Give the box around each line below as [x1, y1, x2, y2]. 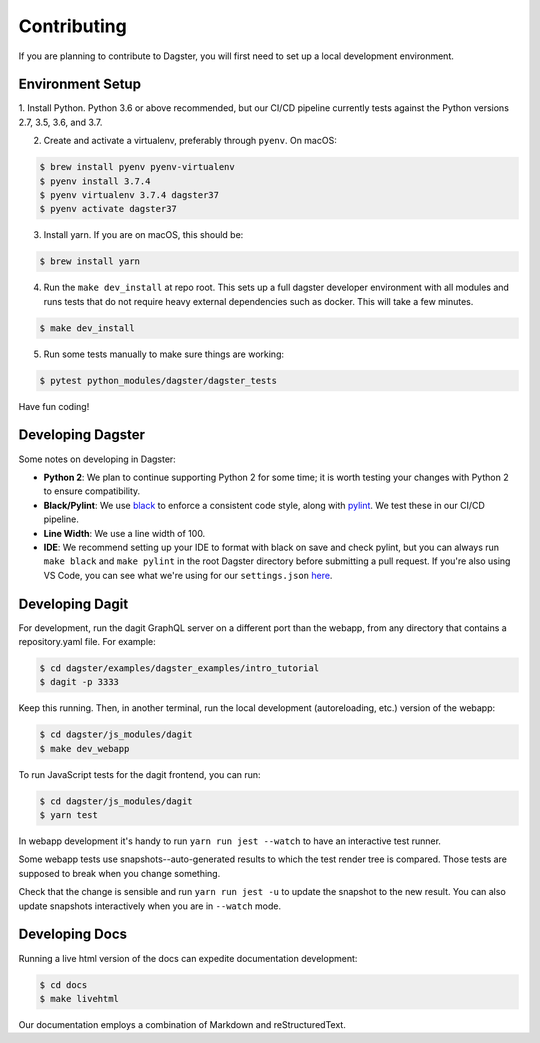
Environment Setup [18, 76, 142, 93]
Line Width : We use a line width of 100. [43, 527, 206, 539]
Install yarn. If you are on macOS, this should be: [43, 229, 244, 241]
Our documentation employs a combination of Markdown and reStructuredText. [18, 1018, 347, 1030]
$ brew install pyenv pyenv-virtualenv [39, 161, 235, 173]
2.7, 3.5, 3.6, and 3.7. [18, 116, 103, 128]
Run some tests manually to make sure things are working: [43, 348, 285, 360]
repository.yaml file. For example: [18, 636, 156, 647]
